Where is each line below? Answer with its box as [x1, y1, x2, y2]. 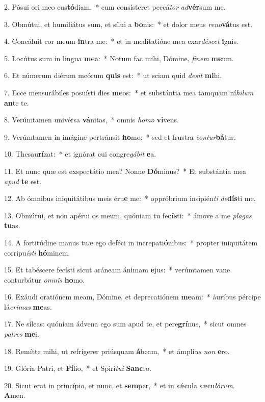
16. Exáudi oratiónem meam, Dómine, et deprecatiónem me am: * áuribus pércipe [4, 291, 261, 302]
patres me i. [4, 329, 39, 339]
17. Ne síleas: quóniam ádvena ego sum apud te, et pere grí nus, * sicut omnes [4, 318, 247, 329]
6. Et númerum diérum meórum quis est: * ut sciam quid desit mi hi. [4, 70, 222, 81]
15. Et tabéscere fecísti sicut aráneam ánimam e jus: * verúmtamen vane [4, 264, 230, 275]
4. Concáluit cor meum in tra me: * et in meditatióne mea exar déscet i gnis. [4, 36, 238, 46]
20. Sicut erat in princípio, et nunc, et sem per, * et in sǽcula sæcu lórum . [4, 380, 235, 390]
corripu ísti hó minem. [4, 247, 70, 258]
